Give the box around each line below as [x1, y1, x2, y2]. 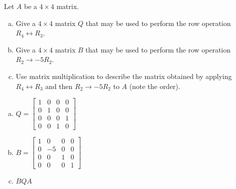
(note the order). [129, 80, 181, 91]
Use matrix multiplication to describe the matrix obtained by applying [15, 70, 232, 81]
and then [45, 80, 73, 91]
